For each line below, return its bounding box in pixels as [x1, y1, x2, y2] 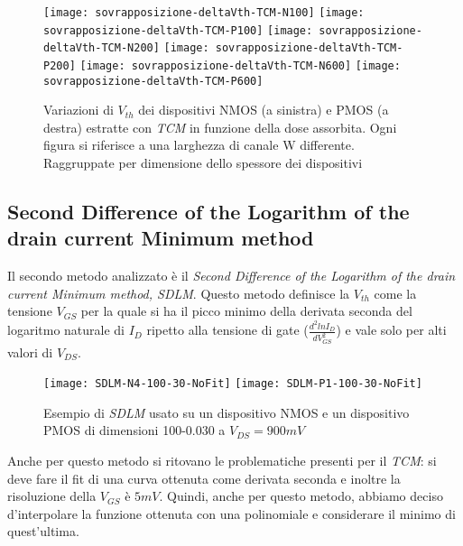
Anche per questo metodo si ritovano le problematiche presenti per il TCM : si [7, 451, 437, 470]
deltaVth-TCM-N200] [43, 42, 160, 55]
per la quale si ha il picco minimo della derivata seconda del [80, 301, 412, 320]
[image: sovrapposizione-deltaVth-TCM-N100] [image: [43, 6, 365, 19]
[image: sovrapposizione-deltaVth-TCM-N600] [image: [79, 59, 401, 72]
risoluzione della [7, 486, 97, 505]
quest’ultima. [7, 522, 79, 541]
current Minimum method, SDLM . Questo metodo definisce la [7, 283, 350, 302]
